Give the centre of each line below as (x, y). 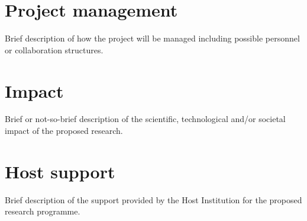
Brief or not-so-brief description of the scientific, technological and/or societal (145, 119)
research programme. (43, 211)
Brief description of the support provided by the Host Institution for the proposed (153, 199)
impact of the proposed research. (64, 131)
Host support (60, 171)
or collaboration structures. (54, 49)
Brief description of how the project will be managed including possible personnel (152, 38)
